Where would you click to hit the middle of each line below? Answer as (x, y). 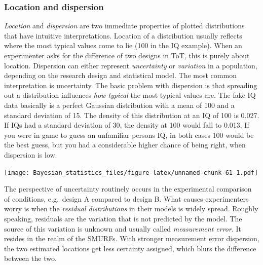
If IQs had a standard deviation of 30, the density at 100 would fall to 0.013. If (127, 125)
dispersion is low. (31, 154)
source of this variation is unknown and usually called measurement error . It (123, 228)
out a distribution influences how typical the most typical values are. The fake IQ (130, 95)
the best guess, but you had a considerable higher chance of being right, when (125, 145)
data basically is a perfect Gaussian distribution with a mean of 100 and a (119, 105)
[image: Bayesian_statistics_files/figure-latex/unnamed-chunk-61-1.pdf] (131, 173)
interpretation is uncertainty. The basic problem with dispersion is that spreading (131, 85)
